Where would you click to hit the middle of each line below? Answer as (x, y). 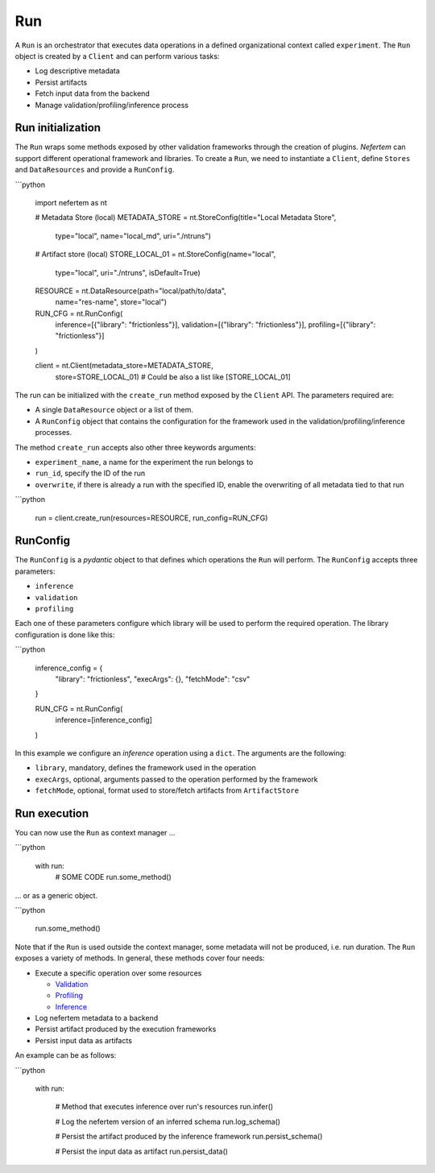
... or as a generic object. (56, 895)
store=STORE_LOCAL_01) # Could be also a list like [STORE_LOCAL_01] (173, 377)
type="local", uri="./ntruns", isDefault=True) (128, 272)
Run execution (52, 813)
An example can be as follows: (66, 1055)
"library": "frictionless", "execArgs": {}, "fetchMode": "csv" (153, 679)
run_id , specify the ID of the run (90, 473)
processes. (54, 433)
